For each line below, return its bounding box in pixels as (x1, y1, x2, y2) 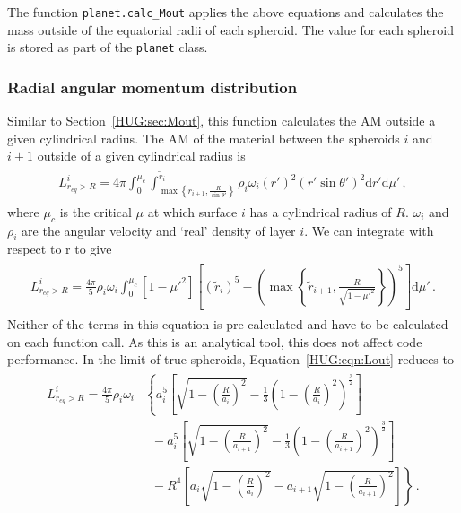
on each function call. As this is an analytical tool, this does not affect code (7, 332, 422, 351)
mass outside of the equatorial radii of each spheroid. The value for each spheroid (7, 20, 454, 39)
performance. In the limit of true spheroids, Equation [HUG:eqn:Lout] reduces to (7, 350, 454, 369)
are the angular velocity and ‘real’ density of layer (22, 221, 296, 239)
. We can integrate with (304, 221, 434, 239)
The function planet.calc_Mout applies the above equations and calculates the (7, 3, 444, 21)
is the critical (59, 202, 132, 221)
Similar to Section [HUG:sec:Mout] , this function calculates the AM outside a (7, 111, 436, 130)
